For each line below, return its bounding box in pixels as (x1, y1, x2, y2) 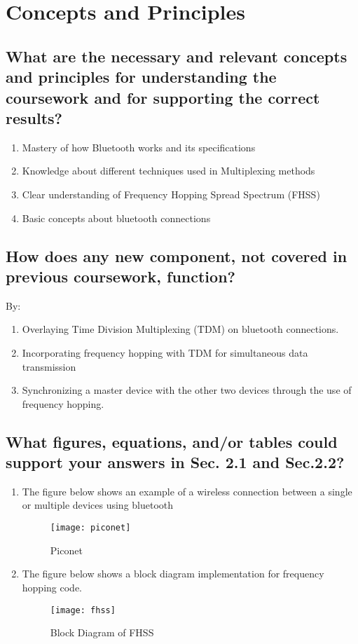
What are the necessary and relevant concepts (6, 45, 347, 67)
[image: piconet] (50, 523, 131, 533)
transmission (22, 359, 76, 374)
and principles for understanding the (6, 66, 277, 88)
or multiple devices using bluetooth (22, 498, 174, 512)
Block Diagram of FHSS (50, 625, 154, 640)
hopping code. (22, 580, 82, 594)
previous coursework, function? (6, 265, 235, 287)
